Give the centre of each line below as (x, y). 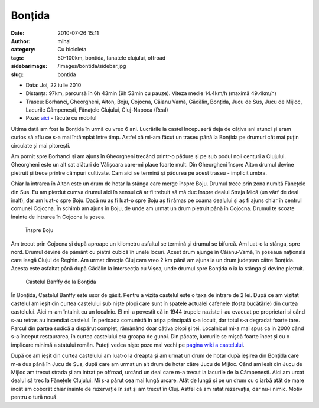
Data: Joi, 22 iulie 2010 (53, 85)
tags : (17, 58)
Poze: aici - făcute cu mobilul (61, 118)
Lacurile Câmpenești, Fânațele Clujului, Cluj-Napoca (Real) (97, 110)
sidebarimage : (29, 66)
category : (23, 50)
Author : (21, 41)
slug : (17, 74)
